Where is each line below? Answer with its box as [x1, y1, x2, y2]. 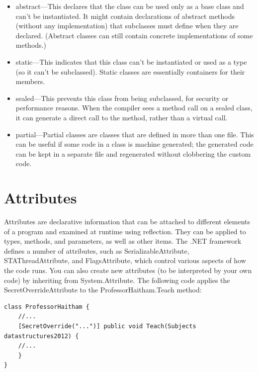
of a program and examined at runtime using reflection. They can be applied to [4, 226, 246, 236]
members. [15, 76, 45, 87]
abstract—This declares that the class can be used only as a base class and [15, 1, 244, 11]
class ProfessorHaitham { [4, 303, 89, 310]
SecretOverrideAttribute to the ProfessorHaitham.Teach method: [4, 284, 202, 295]
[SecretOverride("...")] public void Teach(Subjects [18, 322, 196, 330]
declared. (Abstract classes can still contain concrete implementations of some [15, 30, 253, 40]
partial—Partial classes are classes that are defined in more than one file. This [15, 129, 254, 139]
